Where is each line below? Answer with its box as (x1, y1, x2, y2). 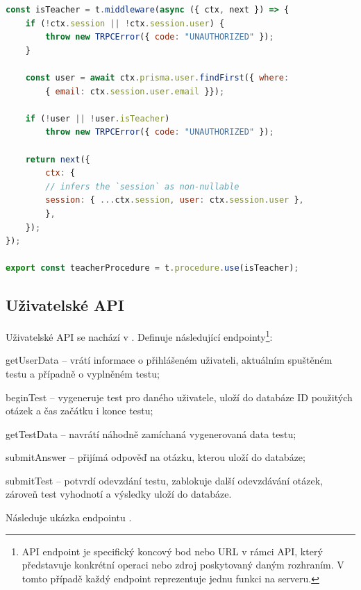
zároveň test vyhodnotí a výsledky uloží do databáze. (6, 487, 232, 501)
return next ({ (25, 154, 90, 165)
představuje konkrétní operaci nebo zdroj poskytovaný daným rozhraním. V (22, 557, 344, 572)
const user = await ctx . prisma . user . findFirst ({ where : (25, 72, 289, 83)
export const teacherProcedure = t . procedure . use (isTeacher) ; (6, 263, 299, 273)
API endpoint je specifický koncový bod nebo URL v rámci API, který (22, 543, 323, 558)
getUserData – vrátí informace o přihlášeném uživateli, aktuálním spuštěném (6, 353, 333, 367)
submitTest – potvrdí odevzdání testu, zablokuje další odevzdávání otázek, (6, 473, 323, 487)
